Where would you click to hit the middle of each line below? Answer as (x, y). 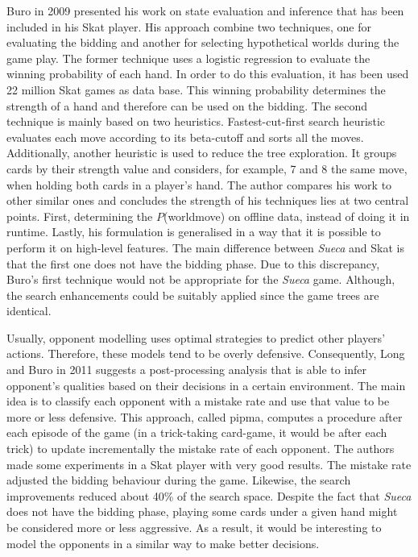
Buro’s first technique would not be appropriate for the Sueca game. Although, (201, 279)
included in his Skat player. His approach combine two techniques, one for (189, 26)
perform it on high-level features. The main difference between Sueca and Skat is (205, 247)
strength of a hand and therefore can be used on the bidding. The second (187, 105)
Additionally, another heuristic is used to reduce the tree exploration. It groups (202, 153)
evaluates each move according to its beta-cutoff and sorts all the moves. (185, 137)
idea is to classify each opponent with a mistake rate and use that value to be (198, 401)
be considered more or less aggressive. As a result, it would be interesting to (194, 527)
